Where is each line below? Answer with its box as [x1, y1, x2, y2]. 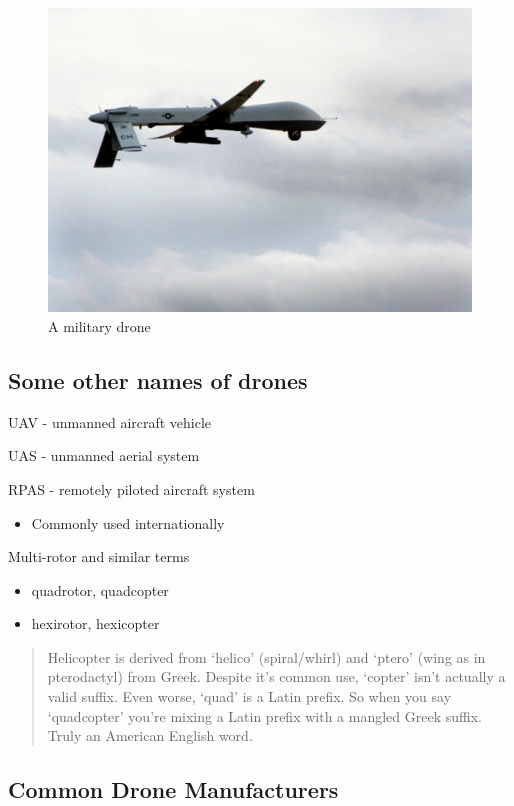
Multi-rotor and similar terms [8, 546, 190, 567]
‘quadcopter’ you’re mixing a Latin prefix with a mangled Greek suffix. [47, 705, 482, 726]
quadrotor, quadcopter [31, 579, 169, 600]
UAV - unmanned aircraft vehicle [8, 411, 212, 432]
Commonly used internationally [31, 512, 225, 533]
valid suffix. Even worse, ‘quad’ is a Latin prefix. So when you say [47, 686, 452, 707]
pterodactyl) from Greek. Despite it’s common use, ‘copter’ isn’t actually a [47, 666, 506, 687]
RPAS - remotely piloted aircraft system [8, 478, 255, 499]
